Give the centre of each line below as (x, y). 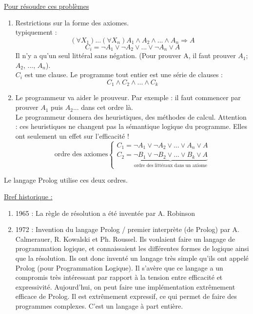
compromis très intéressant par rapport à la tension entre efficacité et (119, 277)
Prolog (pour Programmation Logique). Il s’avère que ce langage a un (119, 267)
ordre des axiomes (81, 155)
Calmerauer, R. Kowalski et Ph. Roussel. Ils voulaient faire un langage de (125, 239)
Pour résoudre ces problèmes (47, 6)
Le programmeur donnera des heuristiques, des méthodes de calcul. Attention (131, 116)
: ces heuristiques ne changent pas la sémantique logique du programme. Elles (131, 126)
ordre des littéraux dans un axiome (171, 165)
